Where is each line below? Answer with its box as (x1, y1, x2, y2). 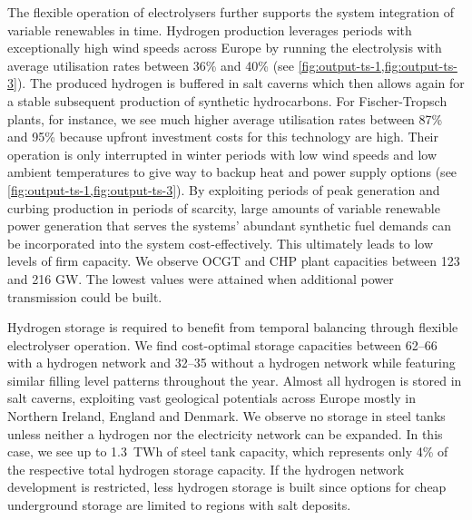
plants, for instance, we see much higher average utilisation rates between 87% (7, 109, 443, 128)
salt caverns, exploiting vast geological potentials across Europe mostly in (7, 388, 417, 407)
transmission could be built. (7, 287, 162, 306)
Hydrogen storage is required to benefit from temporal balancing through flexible (7, 318, 458, 337)
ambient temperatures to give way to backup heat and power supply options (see (7, 162, 457, 182)
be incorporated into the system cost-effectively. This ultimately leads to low (7, 233, 434, 252)
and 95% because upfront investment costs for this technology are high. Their (7, 127, 438, 146)
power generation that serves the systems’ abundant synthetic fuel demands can (7, 216, 452, 235)
